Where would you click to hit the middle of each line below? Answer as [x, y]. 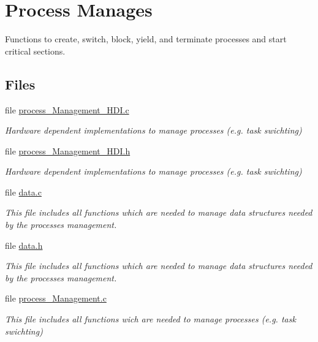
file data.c [23, 192]
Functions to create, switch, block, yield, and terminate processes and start [146, 39]
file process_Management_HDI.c [67, 109]
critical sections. [35, 51]
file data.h [24, 245]
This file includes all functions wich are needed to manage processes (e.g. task [150, 319]
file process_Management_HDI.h [68, 150]
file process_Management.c [56, 298]
